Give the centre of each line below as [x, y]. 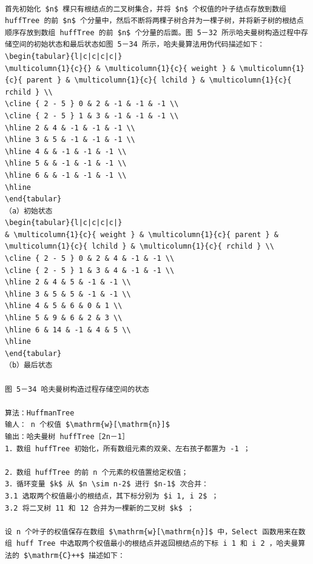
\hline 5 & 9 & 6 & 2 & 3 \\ [64, 318]
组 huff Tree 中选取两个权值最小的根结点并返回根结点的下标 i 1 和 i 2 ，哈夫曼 [152, 544]
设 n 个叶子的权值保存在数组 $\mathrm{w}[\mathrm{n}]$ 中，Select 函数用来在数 [155, 532]
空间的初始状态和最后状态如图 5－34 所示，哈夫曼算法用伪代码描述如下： [138, 45]
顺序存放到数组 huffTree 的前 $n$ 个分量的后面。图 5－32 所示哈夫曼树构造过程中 [153, 32]
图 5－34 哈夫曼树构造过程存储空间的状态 [77, 389]
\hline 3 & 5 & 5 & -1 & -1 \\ [68, 294]
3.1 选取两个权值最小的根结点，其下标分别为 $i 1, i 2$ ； [112, 496]
